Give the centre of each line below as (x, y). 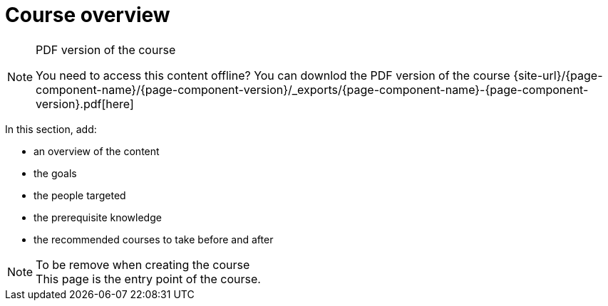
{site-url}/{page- (558, 75)
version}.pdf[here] (85, 104)
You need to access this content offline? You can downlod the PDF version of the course (273, 75)
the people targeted (80, 195)
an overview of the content (97, 151)
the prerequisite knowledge (98, 217)
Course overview (88, 15)
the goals (55, 173)
